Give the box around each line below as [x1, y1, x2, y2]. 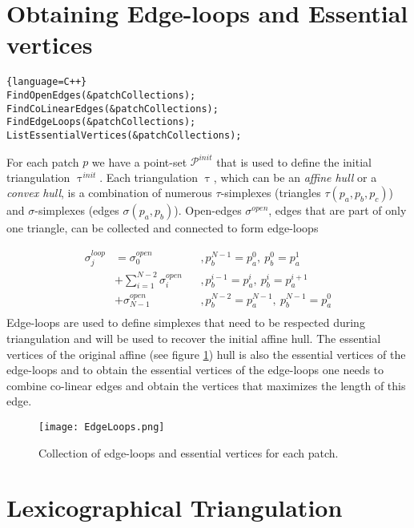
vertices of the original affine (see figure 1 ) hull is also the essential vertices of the [6, 345, 406, 362]
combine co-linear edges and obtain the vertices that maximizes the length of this [6, 377, 406, 393]
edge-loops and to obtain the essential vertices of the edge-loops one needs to [6, 361, 384, 378]
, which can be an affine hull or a [213, 168, 377, 185]
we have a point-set [91, 153, 187, 170]
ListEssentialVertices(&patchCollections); [6, 129, 242, 141]
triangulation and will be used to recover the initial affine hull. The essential [6, 330, 381, 346]
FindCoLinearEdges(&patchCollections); [6, 103, 219, 115]
